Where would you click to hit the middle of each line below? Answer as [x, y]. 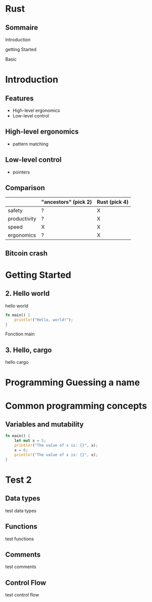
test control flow [22, 595]
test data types [21, 510]
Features [19, 98]
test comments [21, 567]
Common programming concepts [76, 406]
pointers [21, 172]
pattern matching [31, 144]
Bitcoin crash [27, 253]
